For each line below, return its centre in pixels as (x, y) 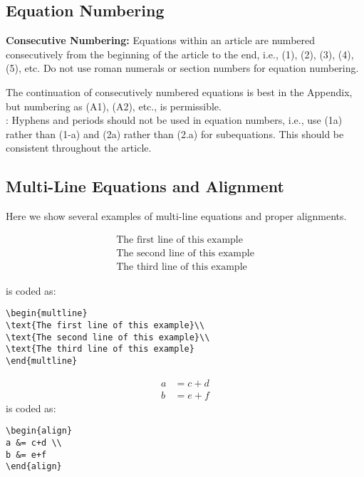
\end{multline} (42, 361)
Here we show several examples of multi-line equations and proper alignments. (176, 216)
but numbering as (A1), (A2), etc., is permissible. (114, 106)
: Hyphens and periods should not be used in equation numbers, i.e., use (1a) (174, 120)
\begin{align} (39, 431)
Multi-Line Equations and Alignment (145, 186)
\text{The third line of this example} (100, 349)
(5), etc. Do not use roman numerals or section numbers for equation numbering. (182, 68)
